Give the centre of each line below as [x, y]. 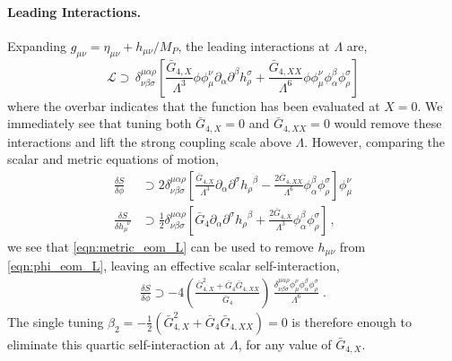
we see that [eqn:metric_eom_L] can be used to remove [161, 246]
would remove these [388, 123]
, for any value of [285, 344]
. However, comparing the [375, 141]
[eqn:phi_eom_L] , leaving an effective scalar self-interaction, [174, 266]
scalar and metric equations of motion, [113, 159]
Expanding [37, 45]
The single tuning [56, 321]
